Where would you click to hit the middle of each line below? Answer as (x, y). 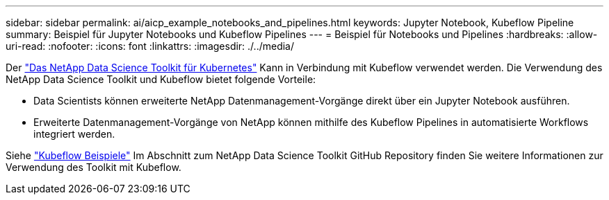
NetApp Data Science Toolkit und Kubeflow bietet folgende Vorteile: (161, 79)
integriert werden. (74, 134)
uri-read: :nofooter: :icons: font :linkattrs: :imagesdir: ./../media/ (150, 46)
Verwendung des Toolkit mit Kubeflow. (94, 167)
